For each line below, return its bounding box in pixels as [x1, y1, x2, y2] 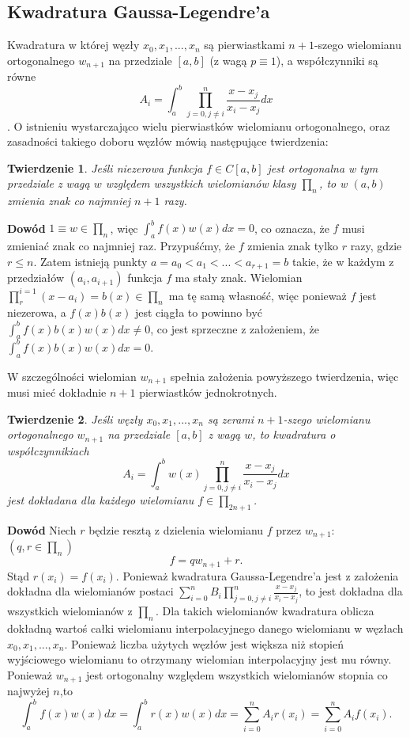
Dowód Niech [7, 521, 77, 538]
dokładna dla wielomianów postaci [7, 583, 174, 599]
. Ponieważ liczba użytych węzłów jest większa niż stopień [64, 635, 344, 652]
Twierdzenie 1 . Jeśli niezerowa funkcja [7, 159, 203, 176]
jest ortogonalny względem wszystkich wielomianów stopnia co [85, 666, 388, 683]
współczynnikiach [7, 442, 89, 458]
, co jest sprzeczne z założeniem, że [150, 320, 319, 337]
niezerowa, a [7, 304, 66, 321]
